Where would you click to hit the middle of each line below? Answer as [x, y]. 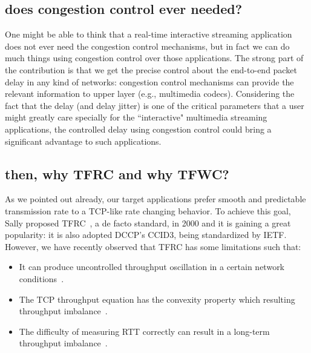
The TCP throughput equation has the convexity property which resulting [157, 299]
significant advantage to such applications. [83, 141]
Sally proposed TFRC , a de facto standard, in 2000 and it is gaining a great [148, 223]
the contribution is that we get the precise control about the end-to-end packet [151, 69]
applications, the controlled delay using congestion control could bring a [138, 129]
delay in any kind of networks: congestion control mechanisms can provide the [149, 81]
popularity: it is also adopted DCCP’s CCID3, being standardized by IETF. [146, 235]
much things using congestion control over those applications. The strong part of [154, 58]
